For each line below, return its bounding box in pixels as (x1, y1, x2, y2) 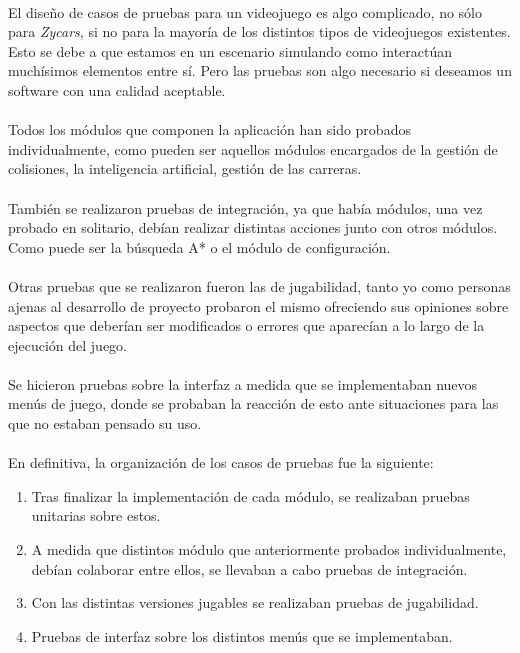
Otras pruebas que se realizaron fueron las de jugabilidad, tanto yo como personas (8, 275, 511, 296)
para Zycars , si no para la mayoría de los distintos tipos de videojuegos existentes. (8, 21, 511, 42)
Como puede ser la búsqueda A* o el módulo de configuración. (8, 236, 391, 257)
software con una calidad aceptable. (8, 79, 226, 100)
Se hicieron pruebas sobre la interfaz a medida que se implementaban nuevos (8, 373, 478, 394)
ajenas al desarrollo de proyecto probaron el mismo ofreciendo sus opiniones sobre (8, 295, 509, 316)
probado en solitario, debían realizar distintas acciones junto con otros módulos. (8, 217, 498, 238)
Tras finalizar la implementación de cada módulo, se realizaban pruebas (31, 485, 470, 506)
